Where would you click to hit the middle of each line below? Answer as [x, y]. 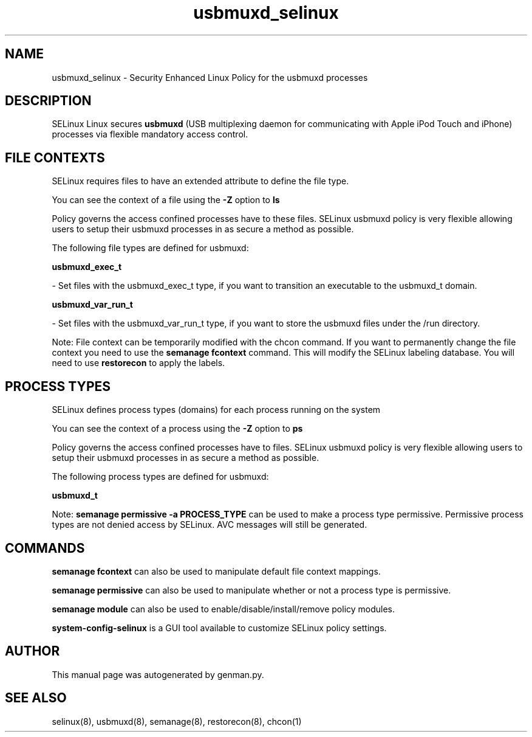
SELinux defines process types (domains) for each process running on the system [216, 410]
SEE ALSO [36, 698]
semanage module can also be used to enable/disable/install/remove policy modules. [223, 609]
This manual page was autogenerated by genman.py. [158, 674]
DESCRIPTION [48, 101]
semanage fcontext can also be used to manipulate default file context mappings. [216, 571]
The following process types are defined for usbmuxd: [160, 477]
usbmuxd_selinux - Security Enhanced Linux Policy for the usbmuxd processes [210, 77]
